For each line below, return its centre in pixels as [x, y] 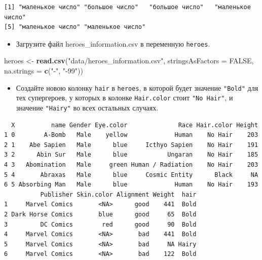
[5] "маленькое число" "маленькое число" [75, 27]
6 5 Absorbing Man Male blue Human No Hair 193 [131, 185]
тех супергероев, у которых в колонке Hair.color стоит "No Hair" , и [124, 98]
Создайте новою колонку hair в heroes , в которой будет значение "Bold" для [137, 87]
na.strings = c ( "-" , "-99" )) [44, 71]
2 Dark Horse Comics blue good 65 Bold [100, 214]
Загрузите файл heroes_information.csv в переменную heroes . [113, 43]
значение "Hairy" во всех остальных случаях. [87, 107]
